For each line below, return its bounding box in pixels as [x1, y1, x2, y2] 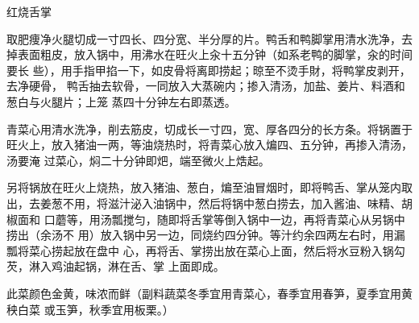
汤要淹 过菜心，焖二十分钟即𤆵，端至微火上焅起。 [6, 151, 270, 168]
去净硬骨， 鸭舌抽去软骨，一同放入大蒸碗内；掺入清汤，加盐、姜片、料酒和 [6, 77, 405, 94]
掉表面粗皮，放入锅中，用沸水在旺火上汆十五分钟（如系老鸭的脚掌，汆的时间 [6, 46, 413, 63]
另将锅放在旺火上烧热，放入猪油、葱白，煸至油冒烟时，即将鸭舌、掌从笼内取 [6, 179, 413, 196]
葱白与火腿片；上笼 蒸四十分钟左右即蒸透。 [6, 93, 236, 110]
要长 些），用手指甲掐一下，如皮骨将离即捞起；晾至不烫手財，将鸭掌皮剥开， [6, 61, 411, 78]
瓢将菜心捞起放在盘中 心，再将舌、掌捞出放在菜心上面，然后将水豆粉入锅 [6, 242, 394, 259]
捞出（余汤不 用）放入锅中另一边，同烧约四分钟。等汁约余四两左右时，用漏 [6, 226, 405, 243]
